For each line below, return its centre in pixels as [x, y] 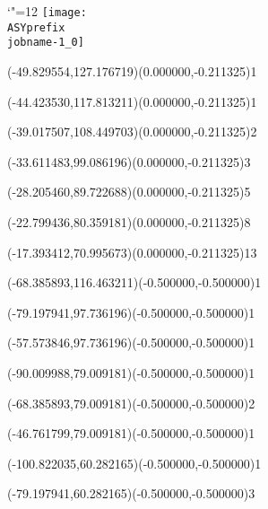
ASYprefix [36, 27]
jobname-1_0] [46, 43]
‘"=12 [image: [47, 11]
